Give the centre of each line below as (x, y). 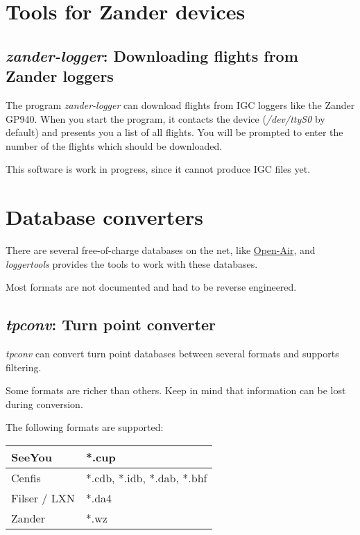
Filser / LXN (43, 498)
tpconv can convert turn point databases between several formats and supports (172, 354)
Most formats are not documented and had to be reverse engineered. (151, 287)
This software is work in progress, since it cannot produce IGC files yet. (158, 169)
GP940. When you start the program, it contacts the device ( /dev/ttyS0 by (165, 118)
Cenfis (26, 478)
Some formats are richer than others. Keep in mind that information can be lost (176, 390)
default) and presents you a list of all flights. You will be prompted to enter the (174, 132)
